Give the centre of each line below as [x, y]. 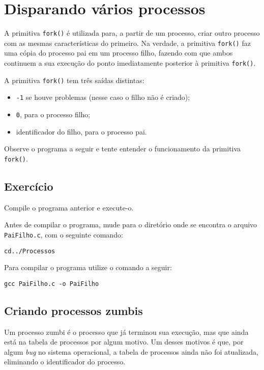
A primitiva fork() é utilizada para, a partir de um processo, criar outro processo [132, 33]
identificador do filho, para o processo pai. [81, 131]
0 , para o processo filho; [53, 114]
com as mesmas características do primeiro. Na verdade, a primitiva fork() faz [127, 43]
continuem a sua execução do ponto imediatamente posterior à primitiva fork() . [130, 63]
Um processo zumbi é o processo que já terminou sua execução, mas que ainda [126, 332]
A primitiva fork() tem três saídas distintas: [74, 80]
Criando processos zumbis [74, 310]
